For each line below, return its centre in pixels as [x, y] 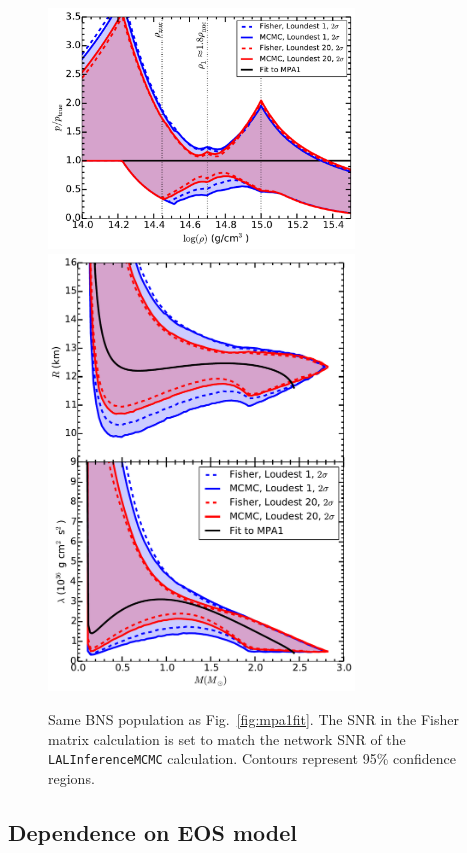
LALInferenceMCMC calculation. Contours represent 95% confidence [252, 758]
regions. [71, 777]
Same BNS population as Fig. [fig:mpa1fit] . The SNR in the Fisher [253, 719]
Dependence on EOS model [152, 831]
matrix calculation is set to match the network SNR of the [227, 738]
